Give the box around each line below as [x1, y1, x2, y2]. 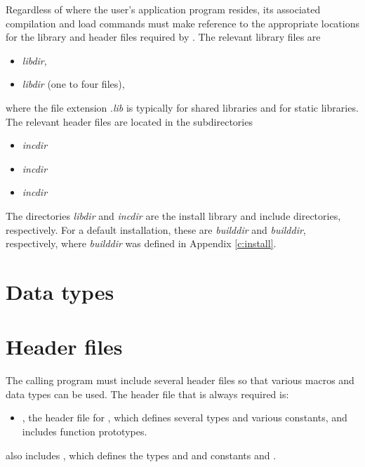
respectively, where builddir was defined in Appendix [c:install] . [6, 236, 277, 251]
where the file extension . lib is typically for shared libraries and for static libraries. [6, 100, 359, 114]
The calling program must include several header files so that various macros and [6, 373, 354, 388]
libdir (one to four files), [22, 77, 125, 91]
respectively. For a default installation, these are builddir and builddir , [6, 222, 306, 237]
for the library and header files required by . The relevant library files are [6, 29, 321, 44]
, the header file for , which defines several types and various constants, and [22, 410, 347, 425]
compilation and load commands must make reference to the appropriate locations [6, 15, 359, 30]
